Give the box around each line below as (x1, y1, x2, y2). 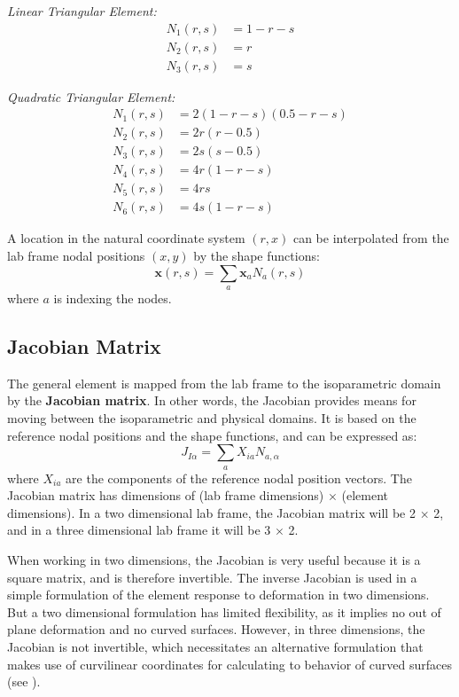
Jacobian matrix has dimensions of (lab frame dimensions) (7, 486, 324, 505)
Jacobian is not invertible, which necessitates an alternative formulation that (7, 637, 424, 655)
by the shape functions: (193, 247, 320, 265)
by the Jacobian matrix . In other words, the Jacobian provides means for (7, 391, 416, 410)
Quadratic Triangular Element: (7, 87, 175, 106)
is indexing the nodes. (53, 289, 172, 308)
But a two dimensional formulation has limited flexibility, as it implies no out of (7, 602, 441, 621)
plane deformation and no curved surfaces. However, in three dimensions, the (7, 620, 425, 638)
